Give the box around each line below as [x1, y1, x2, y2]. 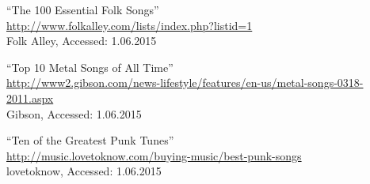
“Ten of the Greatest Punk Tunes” [6, 132, 174, 148]
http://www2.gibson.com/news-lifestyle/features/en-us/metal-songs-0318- [6, 74, 364, 91]
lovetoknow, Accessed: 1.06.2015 [6, 163, 162, 179]
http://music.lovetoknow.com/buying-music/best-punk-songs [6, 147, 302, 163]
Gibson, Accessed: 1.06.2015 [6, 105, 142, 122]
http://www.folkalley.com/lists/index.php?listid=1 [6, 17, 253, 33]
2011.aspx [6, 89, 54, 106]
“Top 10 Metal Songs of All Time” [6, 58, 174, 75]
